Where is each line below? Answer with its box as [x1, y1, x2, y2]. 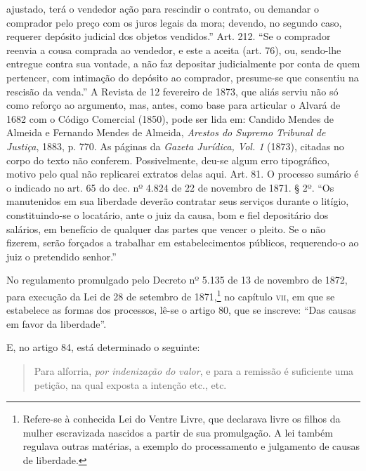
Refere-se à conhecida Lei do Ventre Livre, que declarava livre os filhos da [22, 411, 341, 426]
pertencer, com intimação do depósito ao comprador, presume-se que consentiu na [6, 69, 359, 84]
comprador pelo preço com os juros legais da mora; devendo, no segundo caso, [6, 15, 342, 29]
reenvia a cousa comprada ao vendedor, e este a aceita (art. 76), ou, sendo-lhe [6, 42, 341, 57]
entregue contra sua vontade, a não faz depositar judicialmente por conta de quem [6, 56, 360, 71]
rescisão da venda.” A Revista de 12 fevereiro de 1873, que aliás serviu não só [6, 84, 339, 98]
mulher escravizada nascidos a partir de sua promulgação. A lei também [22, 425, 333, 439]
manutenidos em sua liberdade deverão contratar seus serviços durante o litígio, [6, 194, 349, 208]
